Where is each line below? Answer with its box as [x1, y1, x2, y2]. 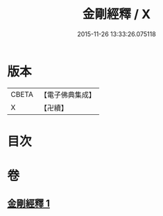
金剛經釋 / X [82, 6, 151, 22]
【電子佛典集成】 [40, 90, 96, 100]
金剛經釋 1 [7, 198, 51, 210]
